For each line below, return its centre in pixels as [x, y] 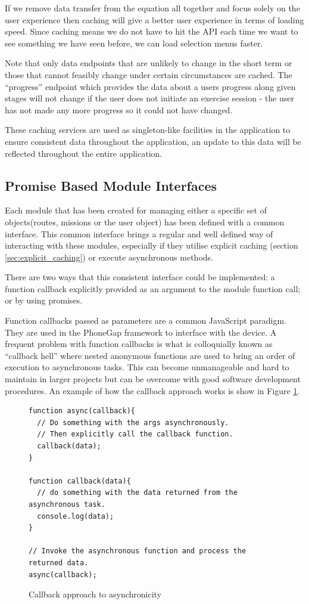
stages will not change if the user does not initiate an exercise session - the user [150, 98]
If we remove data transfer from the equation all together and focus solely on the [152, 8]
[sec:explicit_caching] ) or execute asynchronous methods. [109, 257]
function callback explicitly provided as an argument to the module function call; [153, 288]
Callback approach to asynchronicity [95, 594]
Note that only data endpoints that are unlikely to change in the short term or [149, 63]
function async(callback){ [82, 411]
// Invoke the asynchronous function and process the [138, 551]
